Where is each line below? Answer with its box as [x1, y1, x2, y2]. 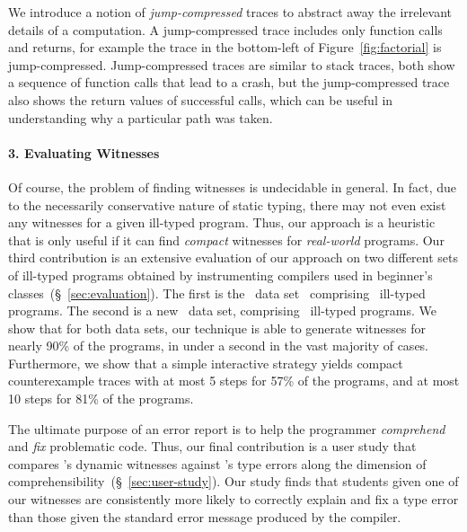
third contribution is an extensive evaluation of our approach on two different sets [8, 248, 459, 267]
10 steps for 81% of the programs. [8, 389, 194, 408]
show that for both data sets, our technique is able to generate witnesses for [8, 318, 426, 337]
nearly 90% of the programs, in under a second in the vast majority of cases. [8, 336, 429, 355]
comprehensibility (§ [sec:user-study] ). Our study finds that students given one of [8, 472, 459, 491]
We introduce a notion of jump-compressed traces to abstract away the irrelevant [8, 3, 453, 21]
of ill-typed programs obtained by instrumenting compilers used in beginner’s [8, 265, 433, 284]
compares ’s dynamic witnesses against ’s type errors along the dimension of [8, 454, 427, 473]
